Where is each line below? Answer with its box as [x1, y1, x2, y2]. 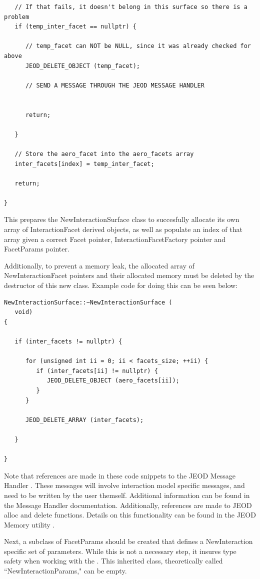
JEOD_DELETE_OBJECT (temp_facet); [25, 62, 140, 69]
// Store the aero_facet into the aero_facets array [14, 150, 194, 157]
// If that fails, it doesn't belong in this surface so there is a [14, 3, 247, 10]
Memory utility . [4, 519, 55, 529]
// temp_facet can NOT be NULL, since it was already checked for [25, 42, 251, 50]
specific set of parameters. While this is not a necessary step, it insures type [4, 545, 236, 556]
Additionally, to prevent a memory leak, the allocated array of [4, 260, 194, 270]
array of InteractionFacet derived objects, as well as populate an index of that [4, 224, 242, 234]
